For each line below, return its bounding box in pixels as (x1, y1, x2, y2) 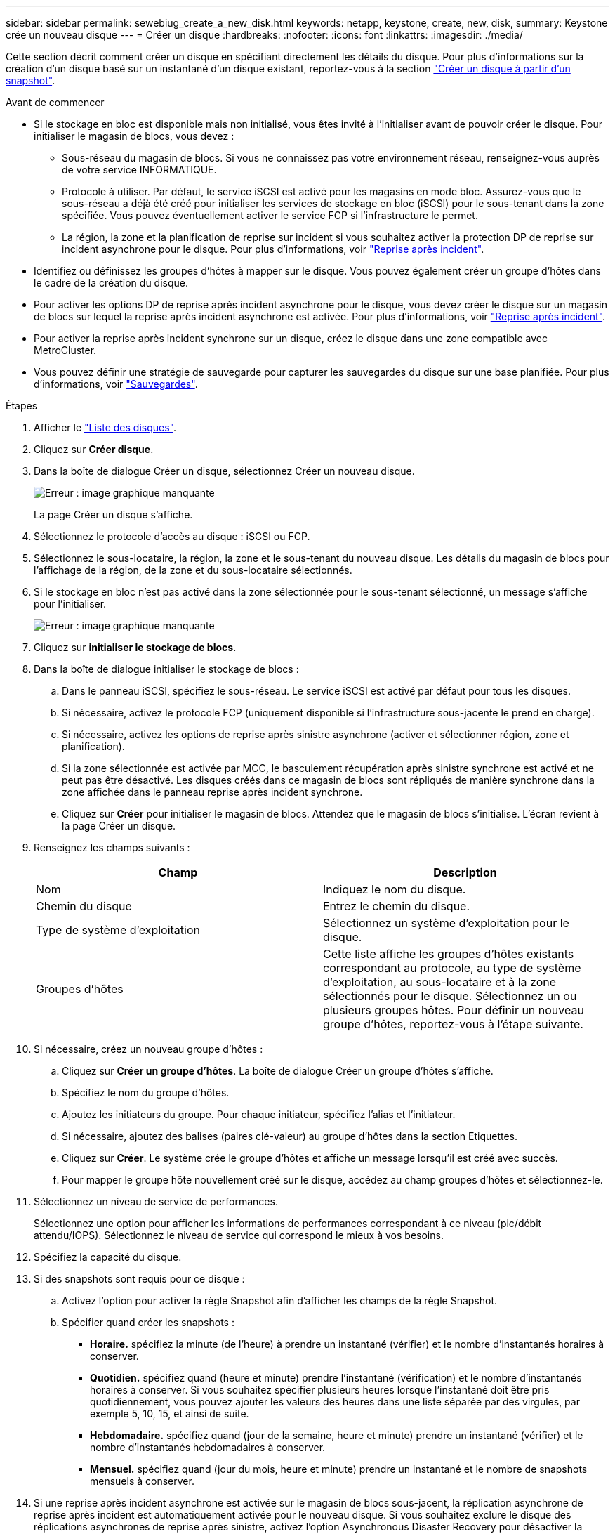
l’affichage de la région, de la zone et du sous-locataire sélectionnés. (34, 564, 352, 576)
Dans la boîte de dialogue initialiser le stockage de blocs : (34, 663, 299, 675)
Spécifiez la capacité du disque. (34, 1251, 182, 1263)
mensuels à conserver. (90, 1475, 194, 1487)
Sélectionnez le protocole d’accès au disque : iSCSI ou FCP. (34, 530, 310, 542)
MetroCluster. (34, 344, 97, 356)
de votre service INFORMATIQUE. (62, 164, 217, 176)
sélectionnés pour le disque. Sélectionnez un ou (323, 989, 577, 1003)
